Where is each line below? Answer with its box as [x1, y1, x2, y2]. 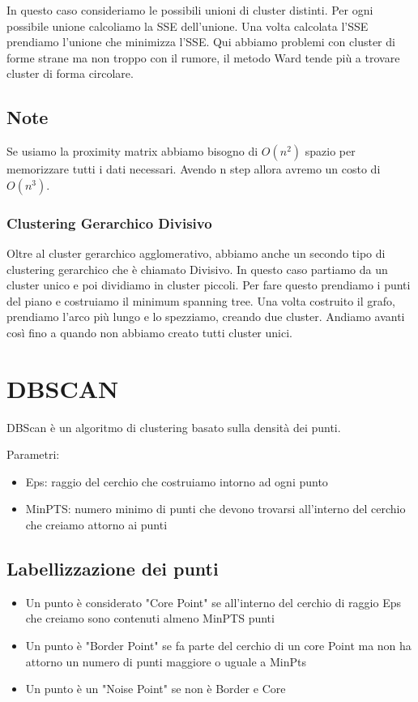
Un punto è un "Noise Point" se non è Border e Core [25, 680, 286, 697]
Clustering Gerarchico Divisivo [6, 212, 212, 233]
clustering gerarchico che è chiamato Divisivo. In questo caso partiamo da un [6, 260, 388, 277]
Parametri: [6, 446, 60, 463]
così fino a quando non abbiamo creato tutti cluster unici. [6, 323, 292, 340]
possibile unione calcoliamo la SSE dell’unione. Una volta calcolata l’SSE [6, 17, 369, 34]
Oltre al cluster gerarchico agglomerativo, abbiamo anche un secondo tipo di [6, 244, 386, 261]
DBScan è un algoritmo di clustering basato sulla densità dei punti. [6, 418, 341, 435]
